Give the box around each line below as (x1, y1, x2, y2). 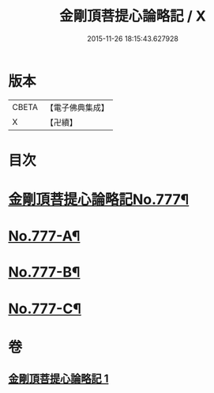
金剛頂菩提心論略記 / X (58, 7, 207, 25)
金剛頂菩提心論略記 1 (8, 372, 109, 386)
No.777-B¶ (8, 263, 81, 282)
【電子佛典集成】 (45, 102, 109, 113)
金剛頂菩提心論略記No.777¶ (8, 191, 190, 209)
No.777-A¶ (8, 227, 81, 245)
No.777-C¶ (8, 300, 81, 317)
